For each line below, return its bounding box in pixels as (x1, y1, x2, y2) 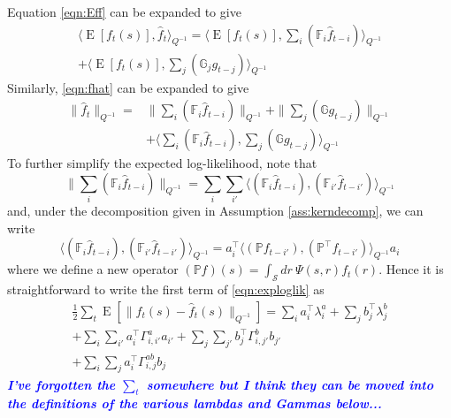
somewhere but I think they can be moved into (146, 375, 433, 393)
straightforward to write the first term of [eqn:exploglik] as (7, 280, 325, 299)
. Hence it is (378, 260, 444, 278)
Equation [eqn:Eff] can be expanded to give (7, 3, 241, 20)
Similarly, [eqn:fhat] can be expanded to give (7, 78, 249, 96)
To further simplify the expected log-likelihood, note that (7, 154, 317, 172)
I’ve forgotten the (7, 375, 116, 393)
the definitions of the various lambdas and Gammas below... (7, 394, 382, 413)
